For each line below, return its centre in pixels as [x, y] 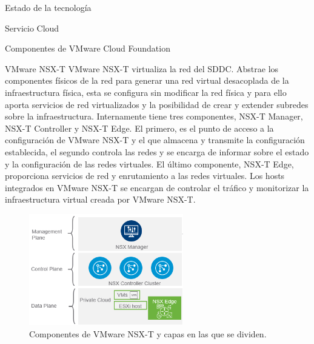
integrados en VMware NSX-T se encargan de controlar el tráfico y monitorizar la [157, 187]
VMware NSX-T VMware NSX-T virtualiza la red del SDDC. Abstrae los [142, 68]
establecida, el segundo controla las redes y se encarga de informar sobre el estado [157, 151]
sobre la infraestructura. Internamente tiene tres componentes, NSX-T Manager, [154, 116]
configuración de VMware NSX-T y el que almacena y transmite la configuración [155, 140]
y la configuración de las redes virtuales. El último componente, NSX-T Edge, [149, 164]
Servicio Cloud [32, 28]
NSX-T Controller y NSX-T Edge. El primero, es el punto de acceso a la [139, 128]
